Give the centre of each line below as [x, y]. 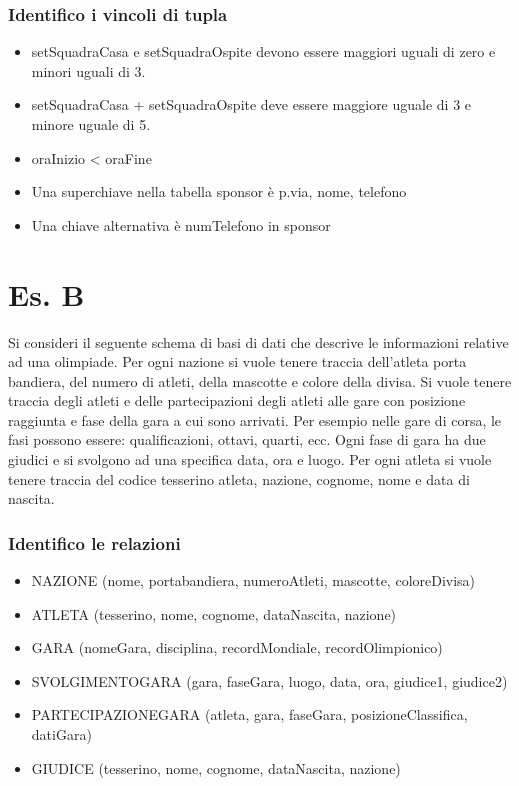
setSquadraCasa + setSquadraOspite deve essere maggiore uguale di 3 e [251, 104]
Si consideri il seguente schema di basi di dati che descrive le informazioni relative [258, 341]
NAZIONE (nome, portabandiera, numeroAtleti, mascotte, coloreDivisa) [253, 580]
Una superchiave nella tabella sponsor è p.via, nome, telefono [219, 191]
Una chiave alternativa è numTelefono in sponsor [181, 224]
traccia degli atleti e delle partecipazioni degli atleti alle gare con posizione [237, 400]
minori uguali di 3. [88, 70]
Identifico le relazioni [94, 542]
